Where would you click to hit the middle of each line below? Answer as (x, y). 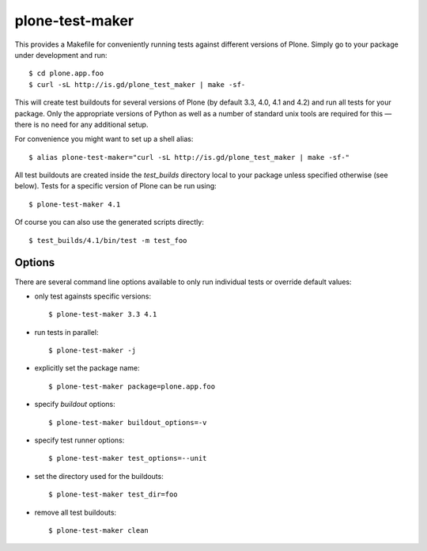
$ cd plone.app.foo (66, 74)
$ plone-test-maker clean (99, 530)
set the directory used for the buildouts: (99, 476)
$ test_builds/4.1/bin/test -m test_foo (108, 240)
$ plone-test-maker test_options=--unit (128, 458)
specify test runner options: (79, 440)
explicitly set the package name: (87, 368)
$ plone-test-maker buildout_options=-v (128, 422)
